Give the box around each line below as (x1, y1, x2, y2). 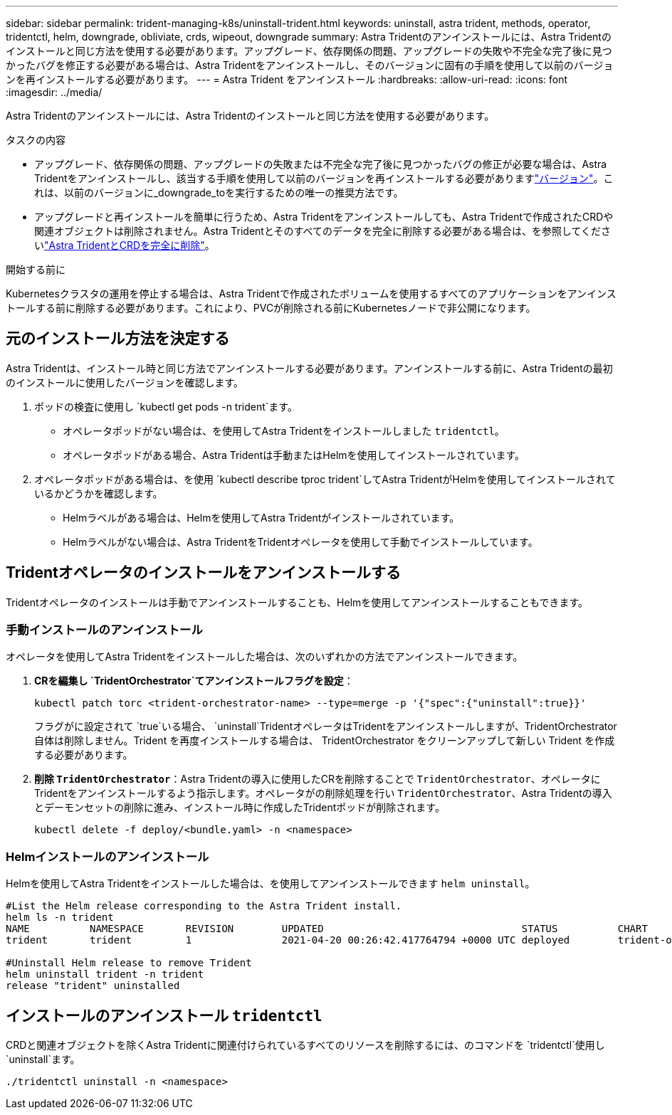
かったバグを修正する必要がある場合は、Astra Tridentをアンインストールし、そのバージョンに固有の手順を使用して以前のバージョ (6, 59, 614, 71)
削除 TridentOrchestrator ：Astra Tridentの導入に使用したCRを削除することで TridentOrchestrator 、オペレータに (34, 773, 601, 786)
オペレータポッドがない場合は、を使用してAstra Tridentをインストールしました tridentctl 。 (63, 424, 505, 437)
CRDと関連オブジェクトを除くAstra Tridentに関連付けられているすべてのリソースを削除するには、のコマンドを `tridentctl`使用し (6, 1039, 605, 1052)
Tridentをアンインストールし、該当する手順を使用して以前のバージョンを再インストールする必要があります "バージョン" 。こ (34, 172, 614, 184)
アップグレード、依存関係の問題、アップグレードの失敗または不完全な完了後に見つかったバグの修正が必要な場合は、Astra (34, 158, 607, 170)
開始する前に (6, 263, 65, 275)
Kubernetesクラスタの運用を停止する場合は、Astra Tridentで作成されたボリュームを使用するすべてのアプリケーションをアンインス (6, 287, 616, 300)
